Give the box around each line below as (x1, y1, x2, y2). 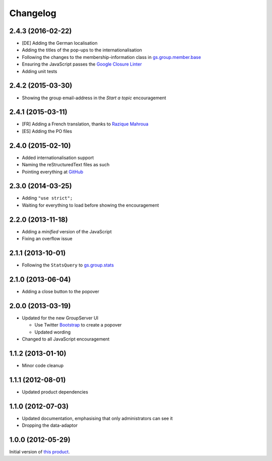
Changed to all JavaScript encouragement (22, 336, 110, 342)
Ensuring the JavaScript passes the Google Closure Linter (22, 61, 142, 68)
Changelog (9, 8, 56, 19)
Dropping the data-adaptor (22, 422, 78, 428)
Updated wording (34, 329, 71, 335)
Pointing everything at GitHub (22, 169, 83, 175)
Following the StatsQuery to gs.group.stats (22, 262, 114, 268)
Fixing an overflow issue (22, 236, 73, 242)
